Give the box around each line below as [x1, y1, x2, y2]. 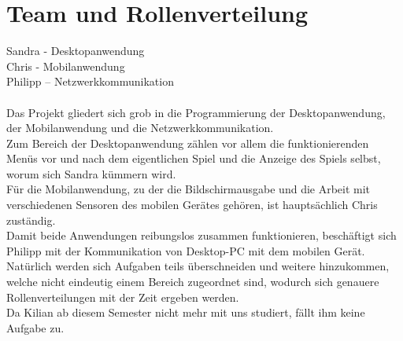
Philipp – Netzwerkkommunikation [6, 73, 174, 90]
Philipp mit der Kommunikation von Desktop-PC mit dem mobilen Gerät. [6, 242, 365, 258]
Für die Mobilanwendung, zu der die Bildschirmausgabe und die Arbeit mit [6, 181, 371, 197]
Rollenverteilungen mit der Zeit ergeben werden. [6, 288, 239, 305]
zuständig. [6, 211, 56, 228]
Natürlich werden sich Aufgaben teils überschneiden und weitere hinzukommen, [6, 258, 390, 274]
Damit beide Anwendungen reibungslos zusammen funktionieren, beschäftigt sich [6, 227, 397, 244]
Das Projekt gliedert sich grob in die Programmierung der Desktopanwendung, [6, 104, 386, 120]
